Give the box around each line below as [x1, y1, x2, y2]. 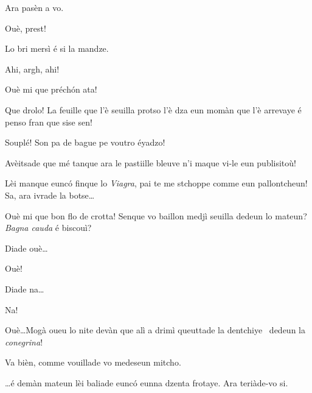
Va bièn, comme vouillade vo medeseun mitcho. [5, 356, 181, 369]
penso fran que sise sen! [5, 115, 92, 128]
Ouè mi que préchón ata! [5, 83, 97, 96]
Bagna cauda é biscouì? [5, 221, 92, 234]
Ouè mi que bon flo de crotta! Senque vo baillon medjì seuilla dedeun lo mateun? [5, 209, 307, 222]
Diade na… [5, 282, 44, 295]
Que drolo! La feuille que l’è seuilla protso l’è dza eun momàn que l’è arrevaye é [5, 103, 302, 116]
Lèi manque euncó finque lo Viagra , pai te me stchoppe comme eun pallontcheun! [5, 177, 308, 189]
